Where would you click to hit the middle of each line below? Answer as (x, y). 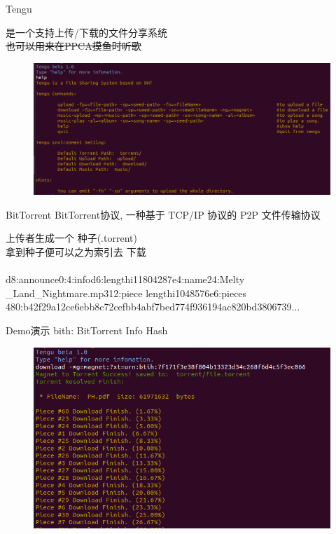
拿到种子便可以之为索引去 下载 (76, 251)
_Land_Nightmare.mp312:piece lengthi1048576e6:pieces (126, 293)
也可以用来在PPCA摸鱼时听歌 (73, 46)
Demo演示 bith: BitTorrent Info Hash (87, 330)
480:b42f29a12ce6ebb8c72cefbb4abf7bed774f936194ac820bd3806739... (153, 307)
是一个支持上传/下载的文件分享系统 (86, 32)
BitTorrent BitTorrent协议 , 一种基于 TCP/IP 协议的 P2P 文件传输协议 (163, 214)
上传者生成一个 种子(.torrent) (71, 238)
